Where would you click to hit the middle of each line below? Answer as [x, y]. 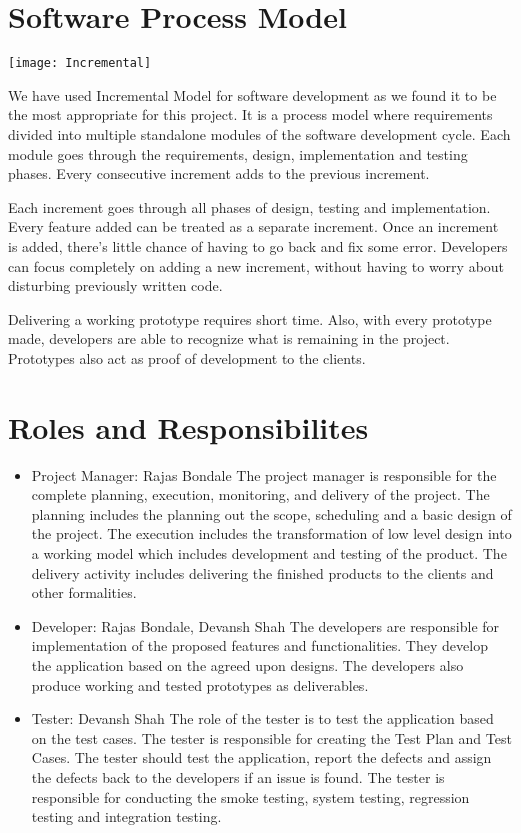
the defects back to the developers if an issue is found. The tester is [238, 776]
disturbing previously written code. [115, 285]
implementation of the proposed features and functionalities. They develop [259, 645]
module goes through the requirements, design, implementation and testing [238, 153]
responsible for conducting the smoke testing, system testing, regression [250, 796]
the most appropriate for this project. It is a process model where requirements [250, 114]
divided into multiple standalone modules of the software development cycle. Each [259, 133]
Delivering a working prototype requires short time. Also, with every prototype [250, 318]
